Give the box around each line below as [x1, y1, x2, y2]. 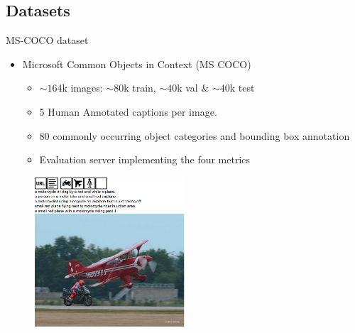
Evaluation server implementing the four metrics [39, 152, 251, 167]
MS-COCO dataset [6, 33, 89, 48]
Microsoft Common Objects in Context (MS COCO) [22, 56, 251, 71]
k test [229, 80, 255, 95]
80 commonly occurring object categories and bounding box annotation [39, 128, 350, 143]
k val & [177, 80, 209, 95]
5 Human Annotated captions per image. [39, 104, 217, 119]
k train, [124, 80, 156, 95]
